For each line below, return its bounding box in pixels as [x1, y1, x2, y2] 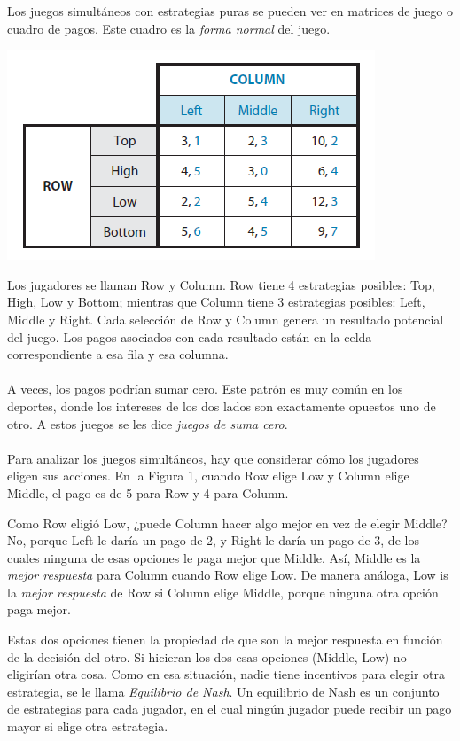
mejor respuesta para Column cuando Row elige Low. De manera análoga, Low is [7, 565, 448, 584]
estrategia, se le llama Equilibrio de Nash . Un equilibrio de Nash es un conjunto [7, 682, 440, 700]
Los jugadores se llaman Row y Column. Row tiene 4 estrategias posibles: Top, [7, 275, 435, 293]
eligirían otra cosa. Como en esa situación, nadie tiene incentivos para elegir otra [7, 665, 445, 683]
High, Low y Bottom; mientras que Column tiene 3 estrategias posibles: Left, [7, 292, 425, 311]
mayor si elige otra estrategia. [7, 717, 168, 736]
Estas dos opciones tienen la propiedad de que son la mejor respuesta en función [7, 630, 443, 649]
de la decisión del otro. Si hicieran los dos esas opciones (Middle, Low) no [7, 647, 407, 666]
